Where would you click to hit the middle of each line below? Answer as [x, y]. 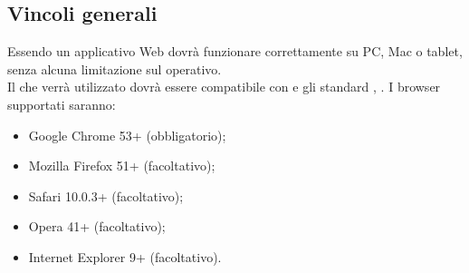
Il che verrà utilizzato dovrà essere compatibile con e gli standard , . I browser [224, 87]
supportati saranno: [62, 104]
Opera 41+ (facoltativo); [97, 226]
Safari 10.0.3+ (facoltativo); [106, 195]
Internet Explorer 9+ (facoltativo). [125, 256]
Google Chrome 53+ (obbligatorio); [127, 135]
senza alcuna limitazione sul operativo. [115, 68]
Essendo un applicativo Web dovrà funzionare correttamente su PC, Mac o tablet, [235, 51]
